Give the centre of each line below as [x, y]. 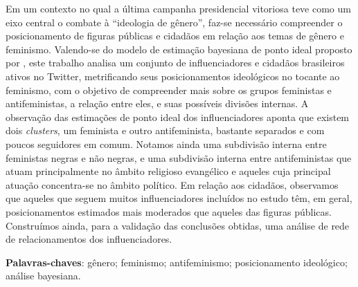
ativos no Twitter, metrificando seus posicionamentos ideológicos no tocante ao [173, 76]
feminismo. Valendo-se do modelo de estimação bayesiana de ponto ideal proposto [179, 49]
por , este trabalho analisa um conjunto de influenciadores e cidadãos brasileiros [175, 63]
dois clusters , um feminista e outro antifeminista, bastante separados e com [165, 130]
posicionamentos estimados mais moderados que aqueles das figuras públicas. [169, 211]
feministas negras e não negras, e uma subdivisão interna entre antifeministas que [179, 157]
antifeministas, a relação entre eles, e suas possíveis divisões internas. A [157, 103]
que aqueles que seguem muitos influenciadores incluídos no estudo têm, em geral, [179, 198]
